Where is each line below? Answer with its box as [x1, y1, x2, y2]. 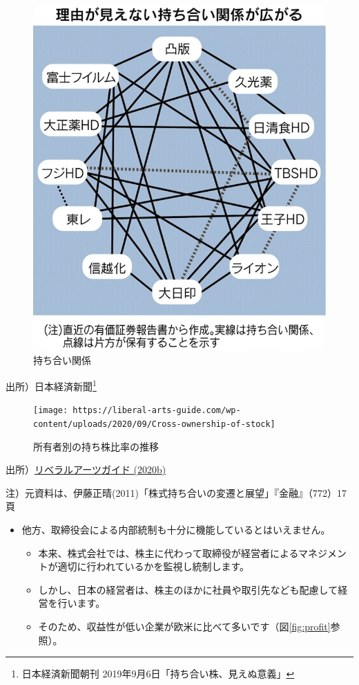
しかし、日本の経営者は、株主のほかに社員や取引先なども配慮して [38, 582, 338, 596]
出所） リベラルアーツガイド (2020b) [6, 462, 166, 477]
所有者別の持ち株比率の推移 [33, 439, 159, 453]
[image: [33, 405, 68, 416]
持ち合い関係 [33, 353, 91, 367]
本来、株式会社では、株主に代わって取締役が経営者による [38, 545, 298, 560]
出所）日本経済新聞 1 [6, 377, 97, 393]
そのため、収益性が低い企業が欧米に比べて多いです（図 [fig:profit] [38, 619, 331, 633]
